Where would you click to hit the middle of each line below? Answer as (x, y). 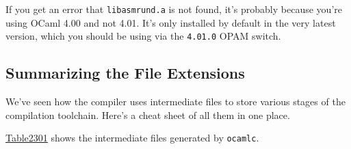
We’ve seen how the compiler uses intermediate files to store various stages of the (175, 101)
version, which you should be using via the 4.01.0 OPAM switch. (143, 36)
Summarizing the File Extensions (125, 73)
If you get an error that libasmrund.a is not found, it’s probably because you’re (174, 9)
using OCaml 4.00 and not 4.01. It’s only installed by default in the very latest (171, 22)
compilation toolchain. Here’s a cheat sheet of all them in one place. (148, 114)
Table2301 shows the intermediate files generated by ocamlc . (132, 138)
